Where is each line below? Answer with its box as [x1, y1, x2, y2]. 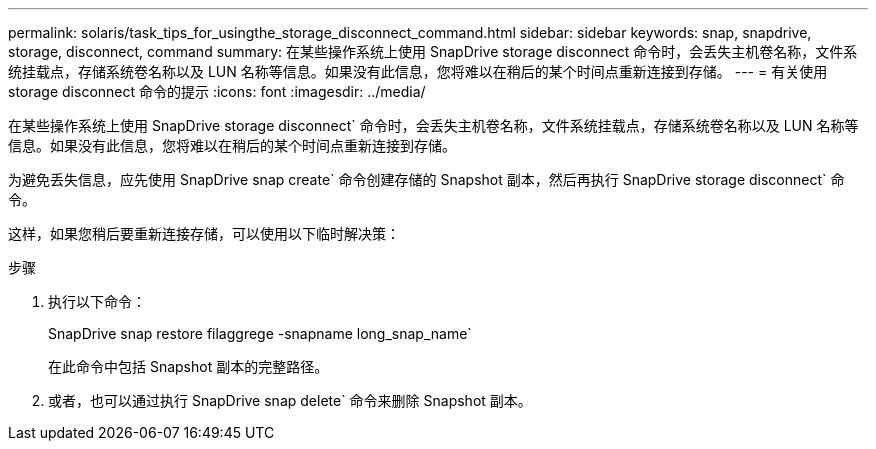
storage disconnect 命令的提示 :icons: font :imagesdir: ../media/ [8, 83, 426, 100]
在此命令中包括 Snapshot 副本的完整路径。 [48, 358, 329, 375]
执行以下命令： [48, 293, 146, 310]
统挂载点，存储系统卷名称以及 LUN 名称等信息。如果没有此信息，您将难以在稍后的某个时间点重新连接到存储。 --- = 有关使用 [8, 63, 828, 80]
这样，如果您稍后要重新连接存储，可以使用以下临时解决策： [8, 225, 400, 242]
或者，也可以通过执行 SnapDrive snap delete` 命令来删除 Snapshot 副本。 [48, 392, 532, 409]
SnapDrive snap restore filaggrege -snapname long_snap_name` [48, 325, 472, 342]
